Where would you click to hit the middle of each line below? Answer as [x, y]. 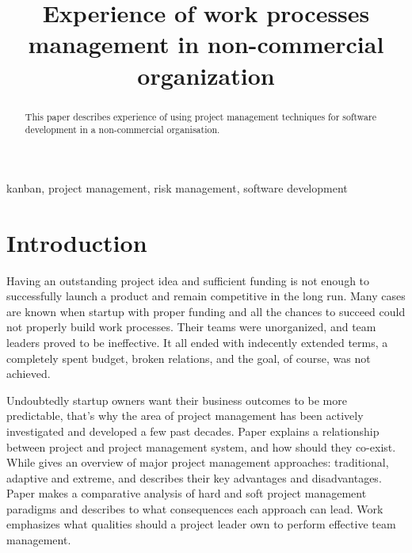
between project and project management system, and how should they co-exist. [201, 446]
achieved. [29, 374]
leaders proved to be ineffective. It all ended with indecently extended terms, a [197, 342]
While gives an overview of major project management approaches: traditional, [198, 462]
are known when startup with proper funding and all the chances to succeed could [206, 311]
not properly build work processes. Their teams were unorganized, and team [191, 327]
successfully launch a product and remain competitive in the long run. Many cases [206, 296]
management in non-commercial [206, 44]
